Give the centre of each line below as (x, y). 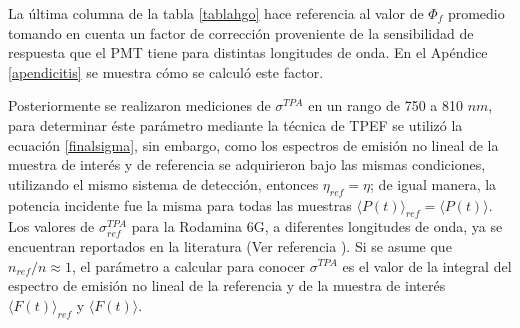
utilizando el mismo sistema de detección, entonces (163, 183)
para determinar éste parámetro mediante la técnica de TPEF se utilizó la (235, 124)
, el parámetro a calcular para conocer (188, 265)
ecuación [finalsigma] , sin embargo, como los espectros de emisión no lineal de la (253, 144)
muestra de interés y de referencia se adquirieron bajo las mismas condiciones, (247, 164)
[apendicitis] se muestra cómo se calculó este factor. (166, 71)
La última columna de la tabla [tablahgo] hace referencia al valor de (216, 13)
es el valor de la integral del (427, 265)
